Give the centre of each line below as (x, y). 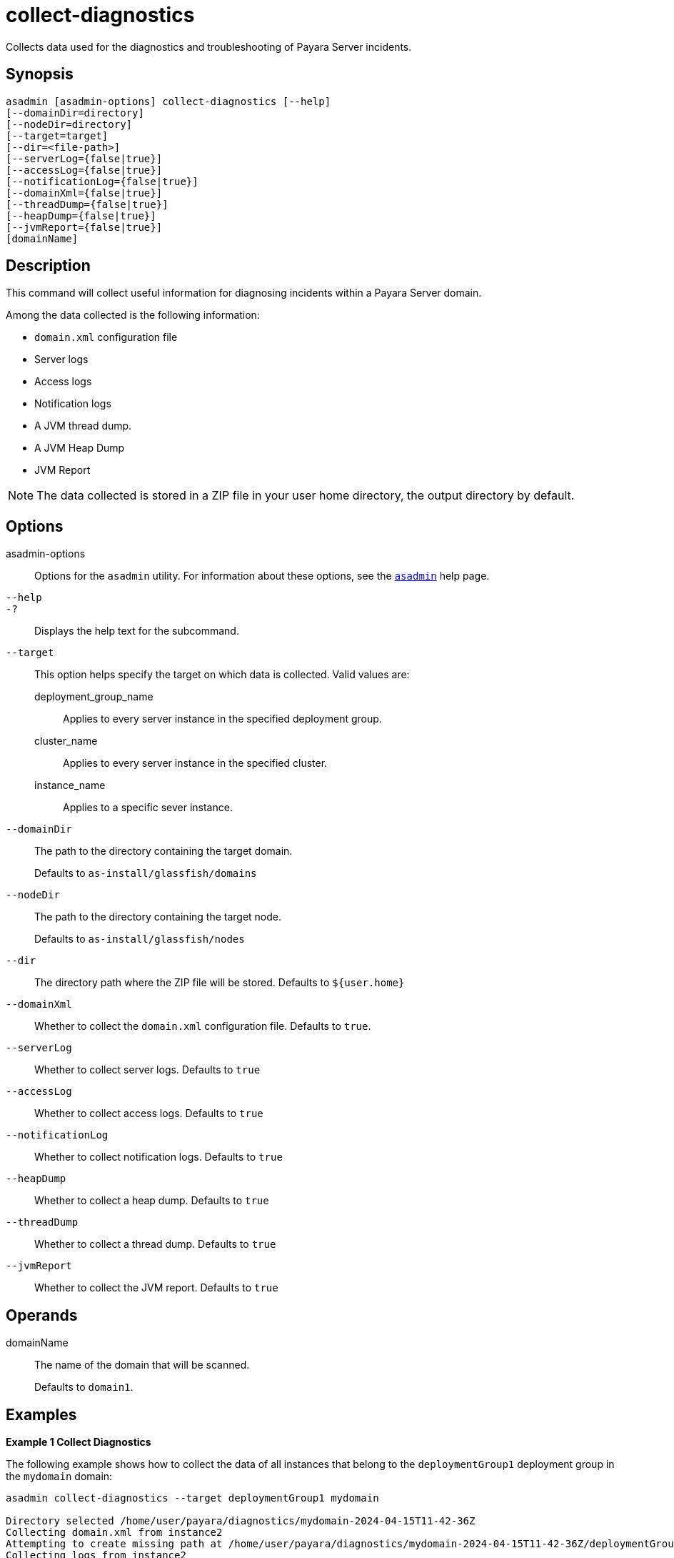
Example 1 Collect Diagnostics (79, 1442)
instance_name (70, 785)
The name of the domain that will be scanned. (142, 1365)
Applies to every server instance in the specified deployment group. (222, 719)
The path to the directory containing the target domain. (164, 851)
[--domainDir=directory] (75, 113)
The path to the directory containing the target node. (158, 917)
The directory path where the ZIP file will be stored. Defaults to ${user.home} (220, 983)
